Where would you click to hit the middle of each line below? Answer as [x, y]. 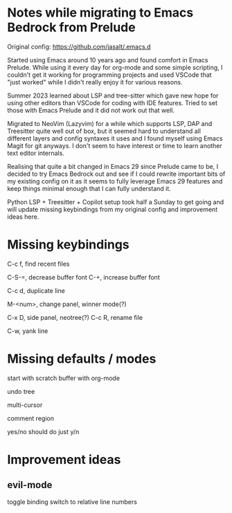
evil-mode [30, 485]
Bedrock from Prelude [72, 27]
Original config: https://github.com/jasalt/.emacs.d [79, 46]
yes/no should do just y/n [43, 431]
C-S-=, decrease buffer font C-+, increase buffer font [84, 277]
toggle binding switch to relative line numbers [72, 502]
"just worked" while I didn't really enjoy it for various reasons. [95, 82]
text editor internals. [36, 153]
